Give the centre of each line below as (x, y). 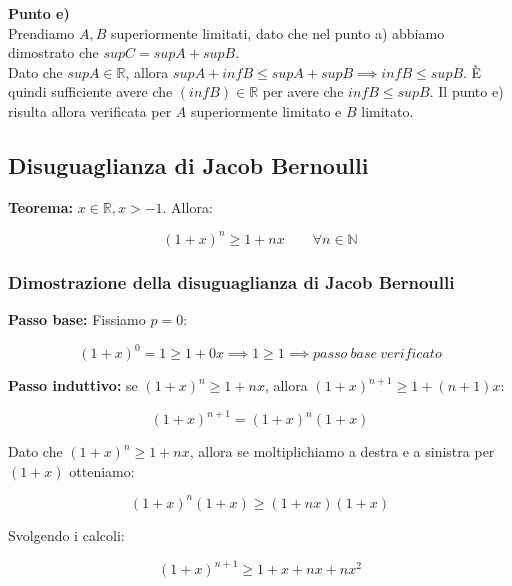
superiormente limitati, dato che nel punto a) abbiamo (278, 32)
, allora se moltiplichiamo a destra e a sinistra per (342, 451)
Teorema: (41, 206)
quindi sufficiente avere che (90, 91)
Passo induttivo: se (73, 385)
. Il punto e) (466, 91)
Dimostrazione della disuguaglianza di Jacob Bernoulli (231, 281)
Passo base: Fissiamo (77, 319)
